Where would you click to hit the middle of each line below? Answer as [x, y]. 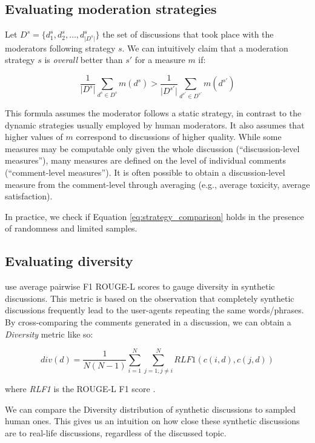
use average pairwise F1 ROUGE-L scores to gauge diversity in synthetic [140, 286]
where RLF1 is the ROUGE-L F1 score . [80, 389]
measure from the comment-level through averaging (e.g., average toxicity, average [157, 184]
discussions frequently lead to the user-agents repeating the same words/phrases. [154, 310]
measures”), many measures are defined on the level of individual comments [146, 160]
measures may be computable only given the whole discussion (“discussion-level [152, 148]
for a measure [160, 60]
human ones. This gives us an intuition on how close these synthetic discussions [152, 421]
